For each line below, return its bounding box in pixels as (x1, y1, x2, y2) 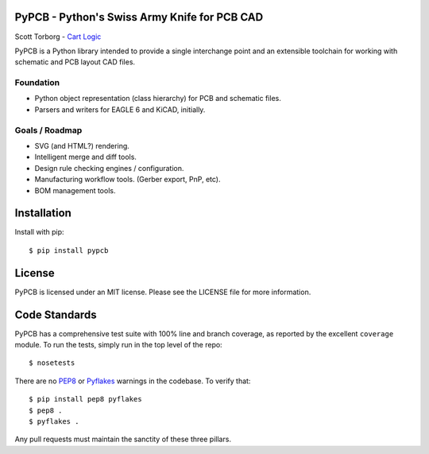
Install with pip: (14, 227, 64, 237)
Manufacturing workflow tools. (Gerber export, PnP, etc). (34, 175, 221, 184)
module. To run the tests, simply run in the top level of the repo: (14, 340, 222, 350)
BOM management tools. (34, 185, 116, 195)
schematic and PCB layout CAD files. (14, 57, 135, 67)
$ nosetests (29, 359, 75, 367)
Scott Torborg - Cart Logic (14, 32, 102, 41)
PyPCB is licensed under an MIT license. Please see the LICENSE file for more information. (14, 287, 311, 297)
